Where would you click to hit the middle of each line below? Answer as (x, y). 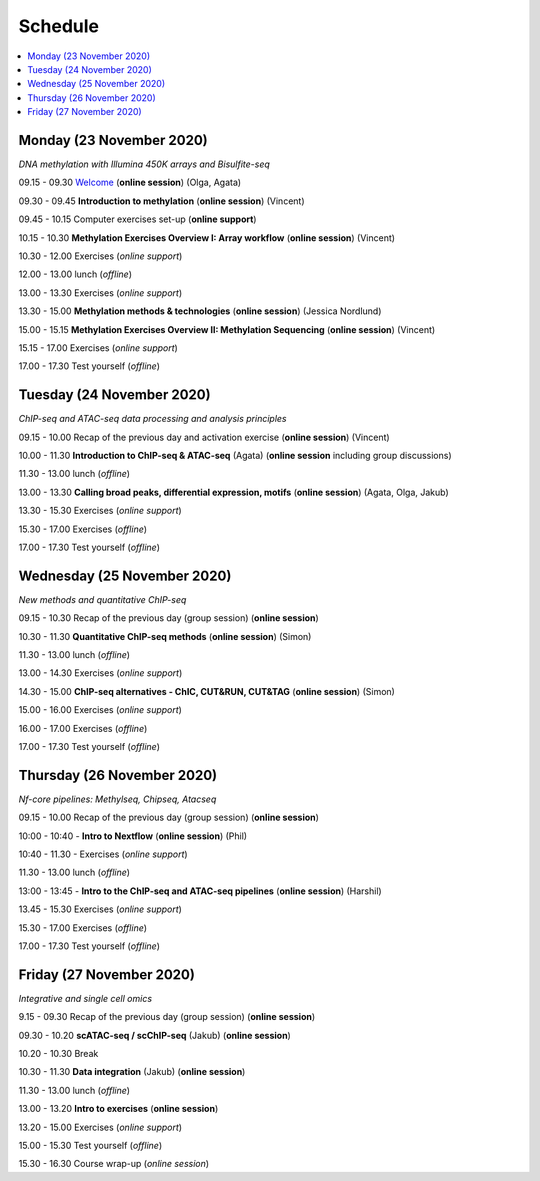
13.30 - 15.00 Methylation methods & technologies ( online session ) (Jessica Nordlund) (200, 311)
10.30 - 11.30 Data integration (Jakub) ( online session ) (132, 1072)
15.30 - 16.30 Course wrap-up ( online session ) (114, 1164)
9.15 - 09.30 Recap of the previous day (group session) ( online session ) (167, 1017)
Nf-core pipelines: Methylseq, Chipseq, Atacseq (117, 799)
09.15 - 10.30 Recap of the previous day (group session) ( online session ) (168, 618)
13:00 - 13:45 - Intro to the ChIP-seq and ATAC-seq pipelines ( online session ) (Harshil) (200, 891)
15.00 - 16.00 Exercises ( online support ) (100, 710)
